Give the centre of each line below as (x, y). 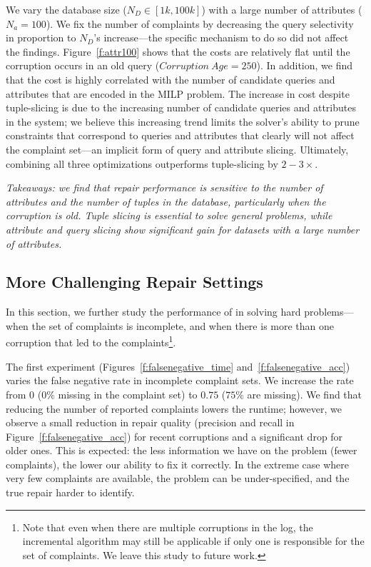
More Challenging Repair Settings (134, 282)
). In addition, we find (305, 65)
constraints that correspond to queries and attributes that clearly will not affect (180, 135)
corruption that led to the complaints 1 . (91, 341)
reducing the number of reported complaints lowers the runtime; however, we (174, 408)
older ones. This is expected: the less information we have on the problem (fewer (182, 450)
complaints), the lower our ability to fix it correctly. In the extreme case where (178, 464)
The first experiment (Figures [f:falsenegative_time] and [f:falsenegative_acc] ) (178, 366)
